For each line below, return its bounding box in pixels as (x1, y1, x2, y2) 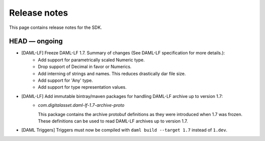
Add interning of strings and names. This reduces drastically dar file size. (38, 70, 186, 76)
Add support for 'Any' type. (38, 77, 93, 83)
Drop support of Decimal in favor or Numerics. (38, 64, 132, 70)
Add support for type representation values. (38, 84, 127, 90)
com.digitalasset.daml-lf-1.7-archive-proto (38, 102, 125, 108)
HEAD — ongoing (9, 37, 63, 46)
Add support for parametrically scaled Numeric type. (38, 57, 145, 63)
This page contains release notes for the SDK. (9, 24, 103, 30)
